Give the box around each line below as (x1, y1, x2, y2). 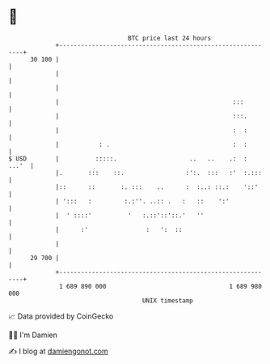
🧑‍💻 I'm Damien (8, 330, 58, 340)
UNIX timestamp (141, 296, 194, 305)
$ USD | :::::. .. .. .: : (8, 154, 248, 163)
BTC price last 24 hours (128, 34, 212, 42)
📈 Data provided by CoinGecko (8, 311, 114, 321)
